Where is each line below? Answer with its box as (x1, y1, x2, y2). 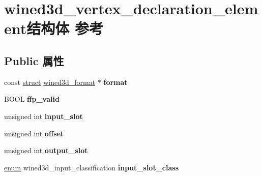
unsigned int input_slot (4, 110, 83, 121)
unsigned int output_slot (4, 145, 88, 156)
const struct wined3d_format (4, 76, 96, 87)
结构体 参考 (26, 18, 103, 39)
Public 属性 (4, 52, 64, 68)
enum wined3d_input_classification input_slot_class (4, 162, 179, 172)
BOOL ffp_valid (4, 94, 60, 104)
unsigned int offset (4, 128, 64, 138)
